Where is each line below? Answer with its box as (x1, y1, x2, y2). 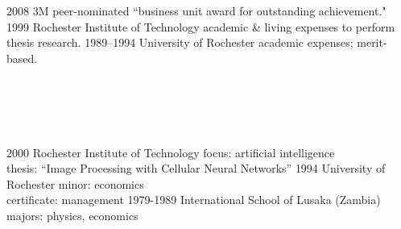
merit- (357, 34, 387, 51)
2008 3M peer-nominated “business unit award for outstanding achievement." (6, 2, 387, 19)
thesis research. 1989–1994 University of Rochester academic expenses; (6, 34, 353, 51)
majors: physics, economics (6, 207, 138, 223)
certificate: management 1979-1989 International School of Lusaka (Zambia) (6, 191, 381, 208)
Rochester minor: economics (6, 175, 144, 192)
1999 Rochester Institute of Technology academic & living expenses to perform (6, 18, 395, 35)
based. (6, 49, 38, 66)
